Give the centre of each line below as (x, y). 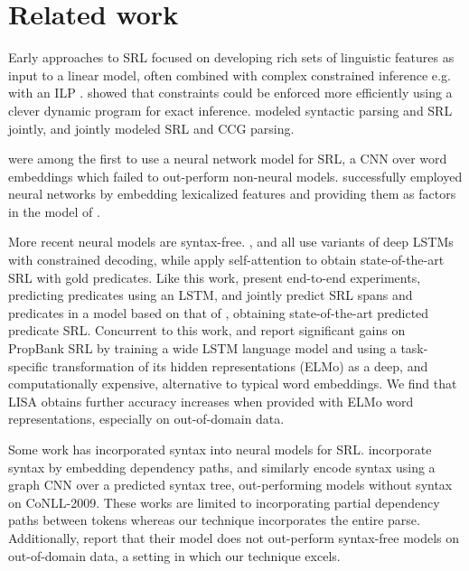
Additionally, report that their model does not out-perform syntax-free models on (234, 537)
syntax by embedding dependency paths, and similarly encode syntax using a (222, 467)
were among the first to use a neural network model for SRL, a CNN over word (228, 159)
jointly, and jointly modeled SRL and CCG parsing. (151, 128)
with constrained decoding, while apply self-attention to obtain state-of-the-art (226, 260)
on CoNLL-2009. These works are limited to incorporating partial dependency (224, 502)
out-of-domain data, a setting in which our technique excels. (174, 555)
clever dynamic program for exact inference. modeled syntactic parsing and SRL (230, 110)
